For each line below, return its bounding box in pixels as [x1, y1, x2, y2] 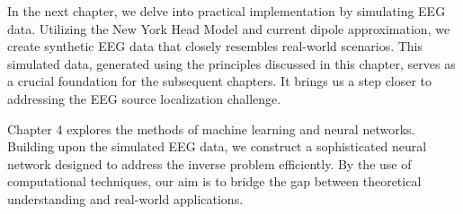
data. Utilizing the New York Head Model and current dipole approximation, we [7, 19, 450, 38]
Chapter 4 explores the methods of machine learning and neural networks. [7, 119, 415, 138]
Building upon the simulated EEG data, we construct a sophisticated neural [7, 137, 427, 156]
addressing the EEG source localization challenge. [7, 89, 281, 107]
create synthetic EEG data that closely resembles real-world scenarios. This [7, 37, 423, 56]
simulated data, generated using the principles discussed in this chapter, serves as [7, 54, 456, 73]
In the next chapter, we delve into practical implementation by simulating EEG [7, 2, 446, 20]
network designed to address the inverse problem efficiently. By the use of [7, 154, 412, 173]
